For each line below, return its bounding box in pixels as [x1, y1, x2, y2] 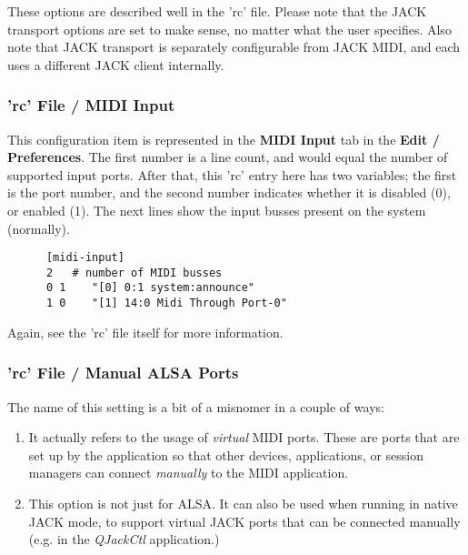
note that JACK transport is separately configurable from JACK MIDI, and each [7, 37, 461, 56]
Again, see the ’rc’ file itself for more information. [7, 322, 284, 341]
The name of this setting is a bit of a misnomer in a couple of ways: [7, 397, 384, 416]
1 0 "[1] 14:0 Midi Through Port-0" [45, 297, 287, 310]
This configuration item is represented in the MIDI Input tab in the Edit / [7, 129, 440, 148]
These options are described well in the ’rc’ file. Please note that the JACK [7, 2, 427, 20]
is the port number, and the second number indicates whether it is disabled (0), [7, 183, 451, 202]
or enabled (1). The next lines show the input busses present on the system [7, 200, 426, 219]
